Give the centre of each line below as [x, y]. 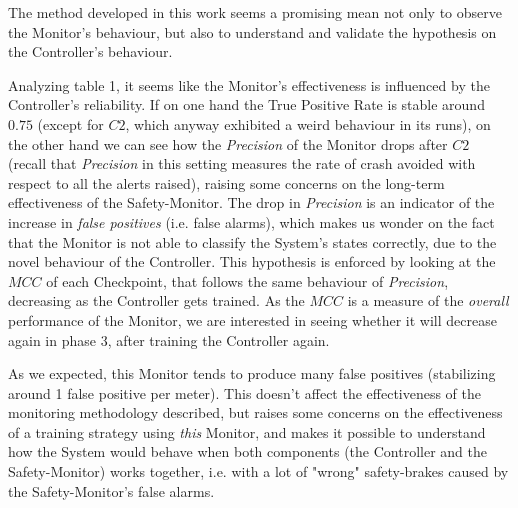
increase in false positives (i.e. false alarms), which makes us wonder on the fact [251, 221]
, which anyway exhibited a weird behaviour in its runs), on [308, 123]
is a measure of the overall [428, 300]
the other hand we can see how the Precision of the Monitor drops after [228, 143]
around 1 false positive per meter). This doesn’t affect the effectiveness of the [245, 392]
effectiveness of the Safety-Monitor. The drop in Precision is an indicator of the [251, 202]
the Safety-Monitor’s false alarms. [111, 490]
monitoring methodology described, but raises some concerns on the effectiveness [255, 412]
